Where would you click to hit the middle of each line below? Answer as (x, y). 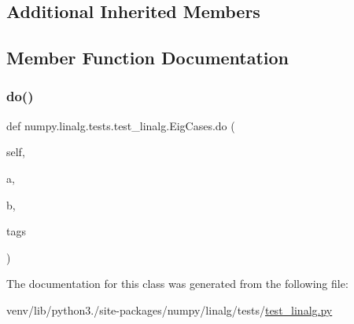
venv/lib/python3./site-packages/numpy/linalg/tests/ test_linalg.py (170, 309)
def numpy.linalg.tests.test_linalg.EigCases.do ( (121, 125)
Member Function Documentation (148, 58)
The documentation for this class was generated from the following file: (177, 284)
